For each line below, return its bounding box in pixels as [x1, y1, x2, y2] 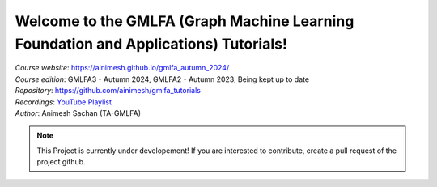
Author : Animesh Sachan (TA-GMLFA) [15, 108, 142, 117]
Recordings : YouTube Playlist [15, 97, 112, 107]
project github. [36, 157, 86, 167]
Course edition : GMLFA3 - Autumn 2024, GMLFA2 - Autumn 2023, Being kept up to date [15, 74, 310, 84]
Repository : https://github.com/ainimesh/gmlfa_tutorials [15, 86, 202, 96]
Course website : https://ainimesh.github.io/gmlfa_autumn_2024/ [15, 63, 230, 73]
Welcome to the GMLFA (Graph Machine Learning [15, 12, 354, 30]
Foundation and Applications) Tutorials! [15, 35, 287, 53]
